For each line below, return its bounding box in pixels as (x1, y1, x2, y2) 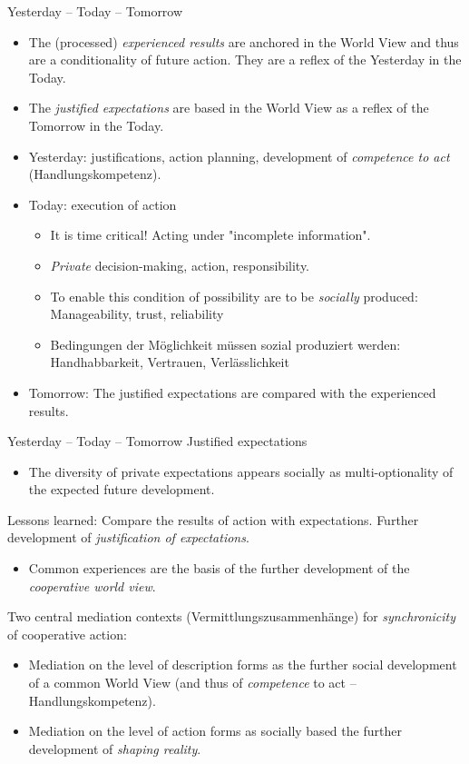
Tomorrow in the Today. (28, 115, 164, 134)
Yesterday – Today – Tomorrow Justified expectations (7, 432, 308, 451)
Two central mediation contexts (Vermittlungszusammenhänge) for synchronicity (7, 607, 456, 626)
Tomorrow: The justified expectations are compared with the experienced (28, 382, 436, 402)
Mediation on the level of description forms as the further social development (28, 655, 457, 674)
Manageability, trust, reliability (50, 304, 224, 323)
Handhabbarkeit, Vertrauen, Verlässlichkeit (50, 352, 289, 372)
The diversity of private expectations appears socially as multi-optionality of (28, 461, 454, 481)
